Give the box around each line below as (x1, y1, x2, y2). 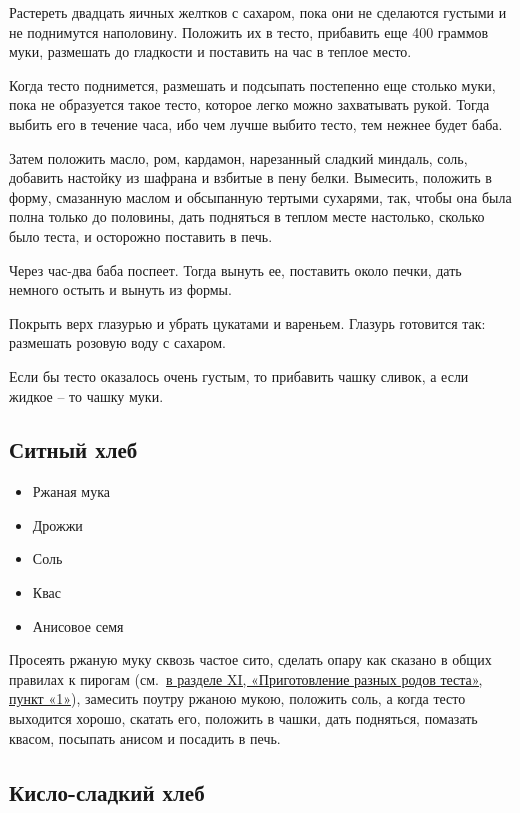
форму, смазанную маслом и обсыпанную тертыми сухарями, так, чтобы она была (9, 186, 512, 207)
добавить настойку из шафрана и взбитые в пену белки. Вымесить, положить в (9, 167, 492, 188)
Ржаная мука (32, 481, 110, 502)
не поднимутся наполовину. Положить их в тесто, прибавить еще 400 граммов (9, 21, 489, 42)
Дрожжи (32, 514, 83, 535)
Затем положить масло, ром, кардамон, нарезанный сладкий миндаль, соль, (9, 147, 468, 168)
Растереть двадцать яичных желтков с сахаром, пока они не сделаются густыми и (9, 2, 507, 22)
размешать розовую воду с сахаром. (9, 332, 227, 353)
